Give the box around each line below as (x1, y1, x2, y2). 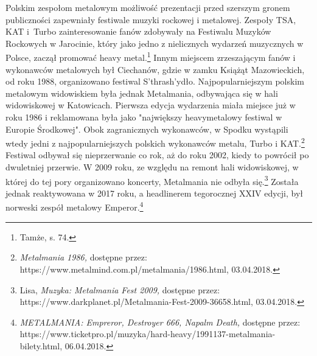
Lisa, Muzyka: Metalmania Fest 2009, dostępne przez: (19, 283, 220, 296)
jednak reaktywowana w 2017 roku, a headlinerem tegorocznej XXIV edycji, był (5, 186, 304, 199)
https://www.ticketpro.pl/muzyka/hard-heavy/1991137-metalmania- (19, 327, 276, 340)
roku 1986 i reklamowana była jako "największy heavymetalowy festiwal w (5, 111, 282, 123)
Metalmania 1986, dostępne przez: (19, 251, 147, 264)
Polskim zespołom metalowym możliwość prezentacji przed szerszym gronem (5, 1, 290, 13)
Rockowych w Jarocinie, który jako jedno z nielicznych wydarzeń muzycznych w (5, 37, 304, 49)
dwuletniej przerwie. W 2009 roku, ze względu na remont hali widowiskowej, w (5, 161, 299, 173)
